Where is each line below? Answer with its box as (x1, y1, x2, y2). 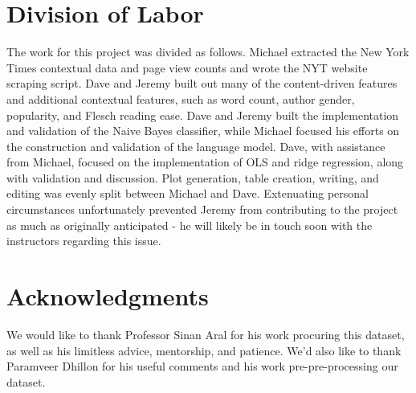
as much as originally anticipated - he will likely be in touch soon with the (6, 216, 373, 233)
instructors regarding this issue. (6, 232, 161, 249)
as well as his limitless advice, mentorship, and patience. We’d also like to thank (6, 342, 402, 358)
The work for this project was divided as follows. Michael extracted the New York (6, 43, 410, 60)
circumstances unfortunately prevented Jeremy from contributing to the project (6, 201, 398, 218)
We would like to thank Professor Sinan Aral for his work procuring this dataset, (6, 325, 405, 342)
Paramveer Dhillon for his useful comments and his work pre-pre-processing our (6, 358, 398, 375)
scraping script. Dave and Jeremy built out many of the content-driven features (6, 75, 398, 92)
